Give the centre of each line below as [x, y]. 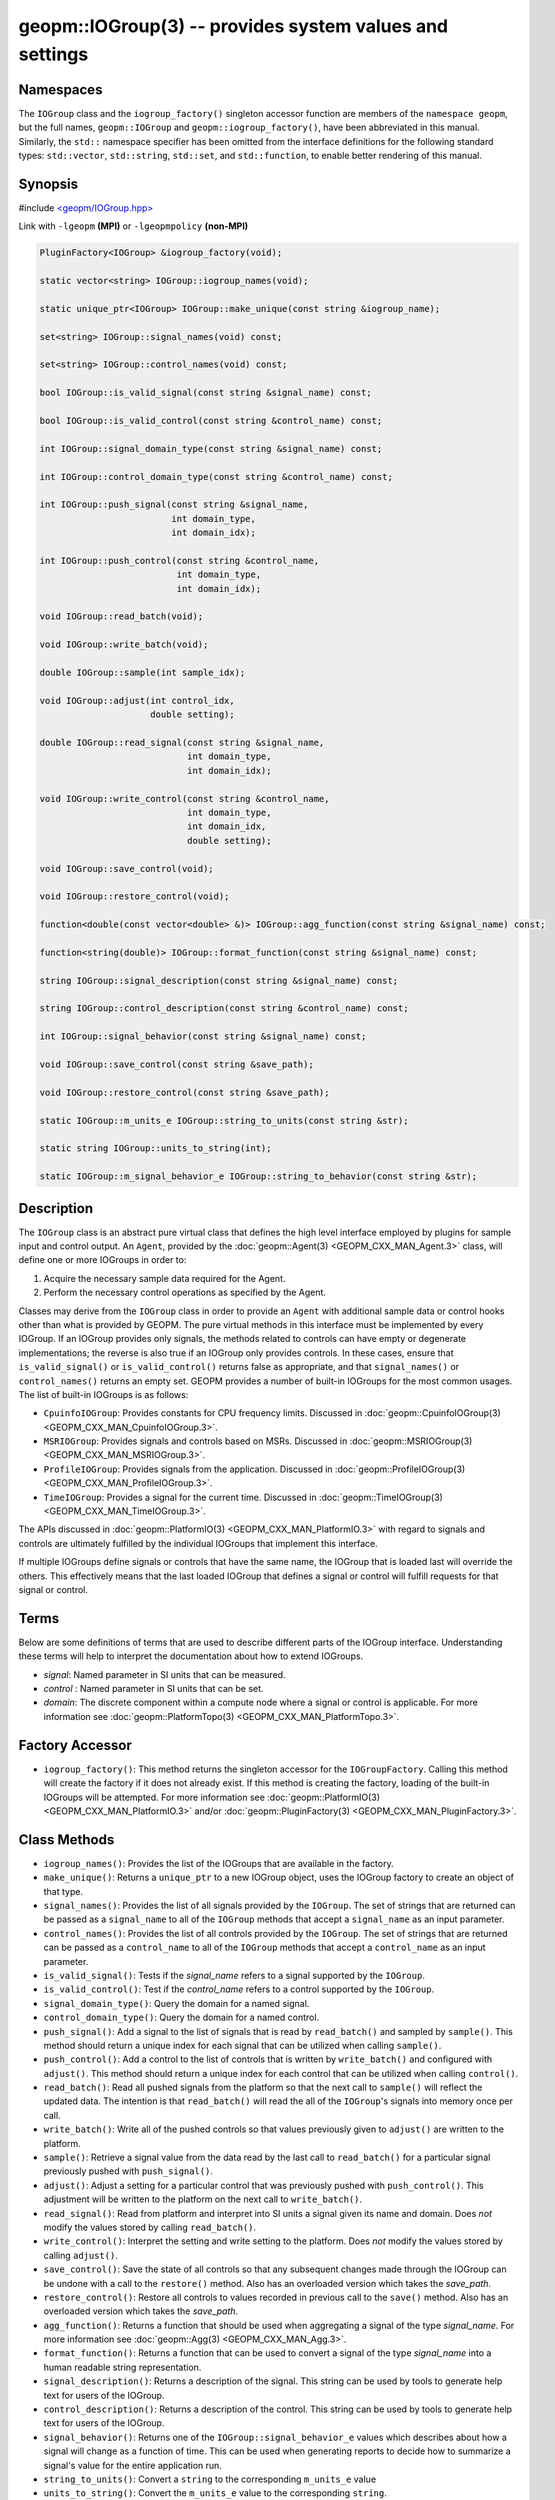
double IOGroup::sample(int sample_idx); [142, 673]
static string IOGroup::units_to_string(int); [155, 1148]
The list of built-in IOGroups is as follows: [103, 1394]
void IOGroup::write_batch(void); [124, 644]
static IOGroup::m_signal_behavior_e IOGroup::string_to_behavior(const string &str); [258, 1176]
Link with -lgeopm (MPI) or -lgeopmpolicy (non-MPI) [133, 226]
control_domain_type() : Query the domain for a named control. [181, 2017]
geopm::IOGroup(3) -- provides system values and [233, 26]
